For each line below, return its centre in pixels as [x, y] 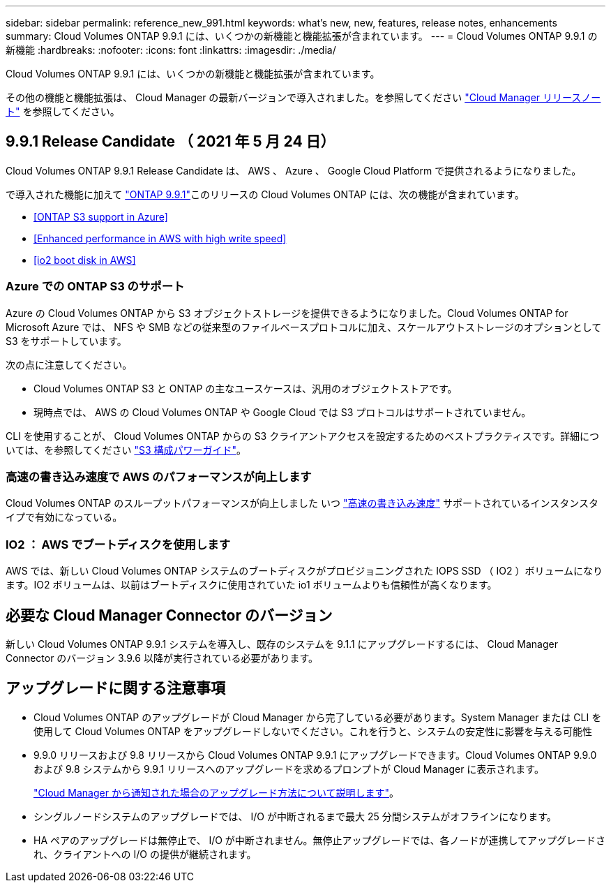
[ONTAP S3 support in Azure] [101, 216]
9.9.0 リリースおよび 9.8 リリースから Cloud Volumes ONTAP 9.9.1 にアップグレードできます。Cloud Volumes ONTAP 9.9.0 [315, 755]
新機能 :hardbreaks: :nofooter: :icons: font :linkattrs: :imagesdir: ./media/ [171, 50]
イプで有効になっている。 [64, 517]
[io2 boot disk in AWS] [85, 260]
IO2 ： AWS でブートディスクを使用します [118, 544]
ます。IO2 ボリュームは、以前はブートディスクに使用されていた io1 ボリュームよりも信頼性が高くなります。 [251, 585]
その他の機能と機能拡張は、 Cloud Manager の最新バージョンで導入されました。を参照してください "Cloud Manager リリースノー [303, 97]
